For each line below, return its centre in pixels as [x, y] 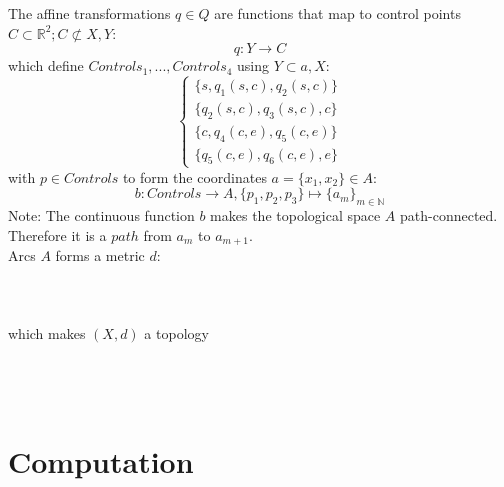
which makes [47, 333]
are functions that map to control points [337, 13]
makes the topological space [295, 214]
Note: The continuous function [101, 214]
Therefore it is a [57, 234]
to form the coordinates [194, 176]
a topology [176, 333]
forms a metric [100, 255]
